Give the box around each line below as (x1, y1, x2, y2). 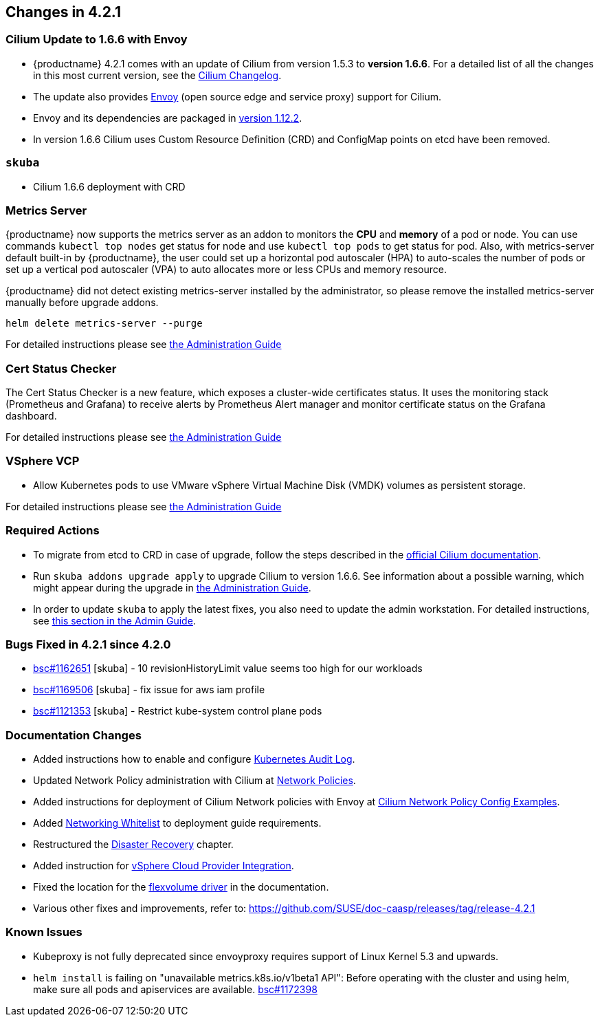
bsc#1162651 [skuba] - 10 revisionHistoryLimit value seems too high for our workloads (33, 662, 423, 675)
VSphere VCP (5, 454, 80, 468)
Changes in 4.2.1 (5, 3, 122, 21)
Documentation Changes (5, 728, 142, 742)
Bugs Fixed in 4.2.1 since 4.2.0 (5, 637, 171, 651)
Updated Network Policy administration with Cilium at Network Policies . (33, 774, 356, 787)
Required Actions (5, 523, 100, 538)
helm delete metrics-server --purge (5, 318, 203, 329)
